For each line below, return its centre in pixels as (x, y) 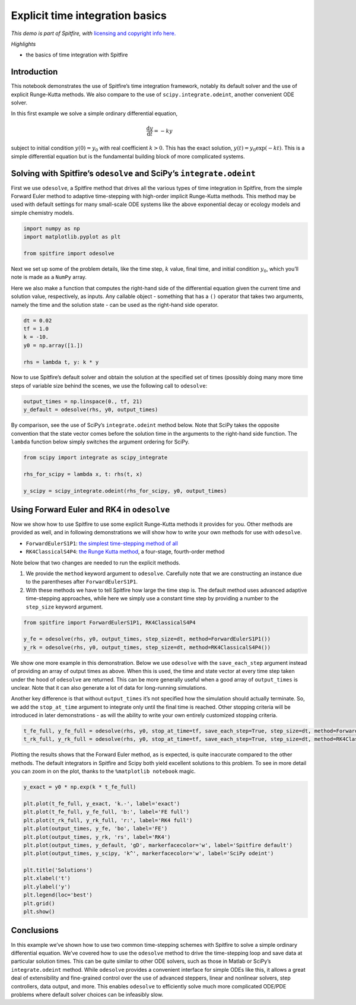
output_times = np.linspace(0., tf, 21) (83, 401)
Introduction (34, 72)
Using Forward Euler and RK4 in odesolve (90, 510)
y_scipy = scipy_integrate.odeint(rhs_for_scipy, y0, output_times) (125, 491)
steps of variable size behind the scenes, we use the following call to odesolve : (109, 385)
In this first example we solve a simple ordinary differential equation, (94, 113)
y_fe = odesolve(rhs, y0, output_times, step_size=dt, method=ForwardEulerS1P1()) (147, 639)
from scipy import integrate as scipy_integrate (96, 457)
